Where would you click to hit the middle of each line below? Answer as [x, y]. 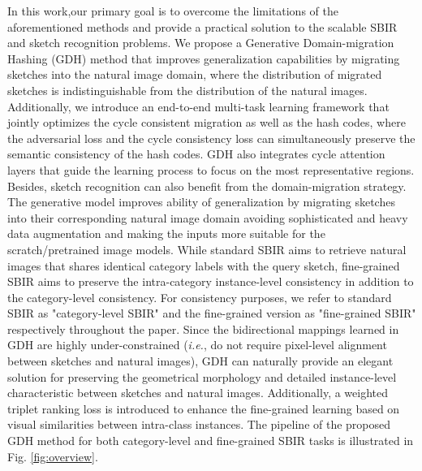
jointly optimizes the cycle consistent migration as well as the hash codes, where [207, 122]
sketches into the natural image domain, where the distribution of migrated [195, 74]
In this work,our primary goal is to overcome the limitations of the [173, 11]
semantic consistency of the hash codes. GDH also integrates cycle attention [196, 154]
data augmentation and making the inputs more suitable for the [166, 233]
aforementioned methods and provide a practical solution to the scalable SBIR [202, 26]
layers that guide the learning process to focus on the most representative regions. [211, 169]
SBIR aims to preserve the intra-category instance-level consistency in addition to [211, 281]
